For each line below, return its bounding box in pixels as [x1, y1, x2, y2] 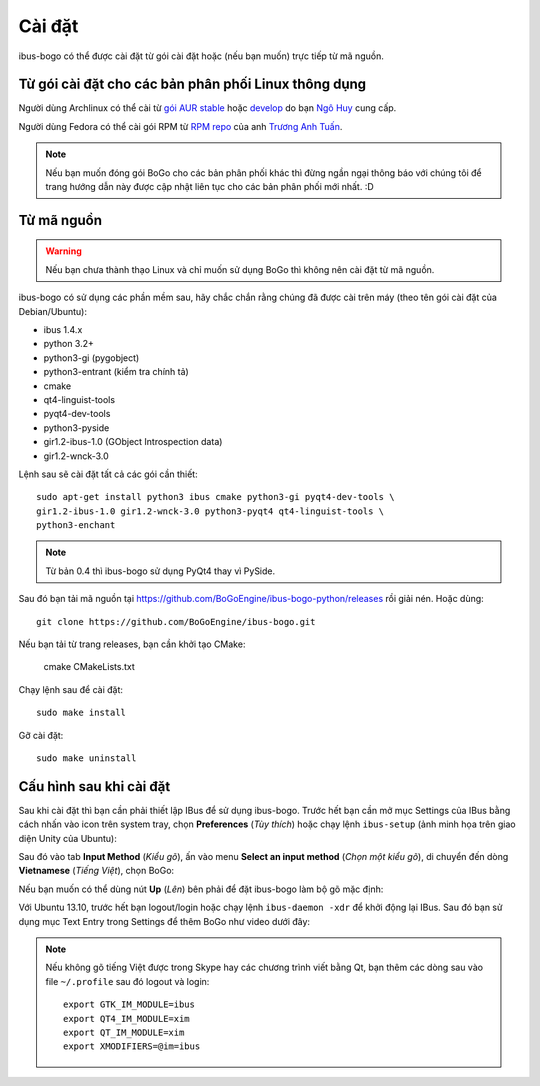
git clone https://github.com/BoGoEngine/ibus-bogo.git [36, 616, 316, 627]
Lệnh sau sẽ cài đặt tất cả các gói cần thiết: [18, 468, 199, 480]
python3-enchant [36, 520, 116, 531]
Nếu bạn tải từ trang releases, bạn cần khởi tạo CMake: [18, 638, 246, 650]
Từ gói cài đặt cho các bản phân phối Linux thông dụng [18, 76, 367, 93]
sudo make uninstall [36, 752, 137, 764]
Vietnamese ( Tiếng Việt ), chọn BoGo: [18, 865, 175, 877]
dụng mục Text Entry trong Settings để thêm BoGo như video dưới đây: [18, 915, 310, 927]
